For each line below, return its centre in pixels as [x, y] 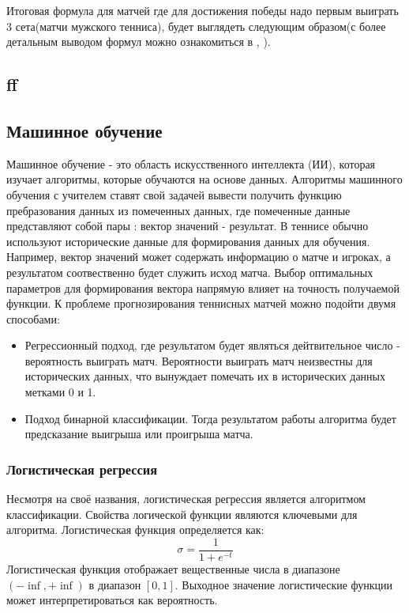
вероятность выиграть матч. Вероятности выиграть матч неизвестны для [199, 360]
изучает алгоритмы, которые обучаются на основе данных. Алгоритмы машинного [204, 179]
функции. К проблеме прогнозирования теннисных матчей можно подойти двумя [201, 303]
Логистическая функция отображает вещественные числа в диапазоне [173, 568]
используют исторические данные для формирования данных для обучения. [188, 241]
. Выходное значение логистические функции [284, 584]
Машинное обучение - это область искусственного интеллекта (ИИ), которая [191, 163]
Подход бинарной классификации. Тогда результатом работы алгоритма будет [210, 418]
